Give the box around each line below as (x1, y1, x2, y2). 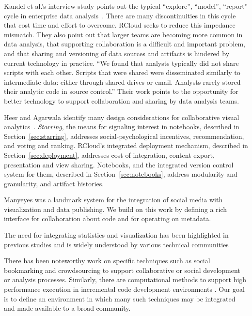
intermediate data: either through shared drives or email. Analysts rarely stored (4, 76, 241, 87)
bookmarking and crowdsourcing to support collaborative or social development (4, 265, 240, 275)
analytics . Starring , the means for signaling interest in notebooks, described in (4, 121, 239, 132)
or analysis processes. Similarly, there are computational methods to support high (4, 274, 247, 285)
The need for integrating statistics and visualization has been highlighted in (4, 230, 229, 240)
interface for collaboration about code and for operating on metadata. (4, 213, 211, 224)
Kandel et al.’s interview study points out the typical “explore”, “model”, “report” (4, 1, 248, 11)
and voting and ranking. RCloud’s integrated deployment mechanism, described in (4, 140, 248, 150)
